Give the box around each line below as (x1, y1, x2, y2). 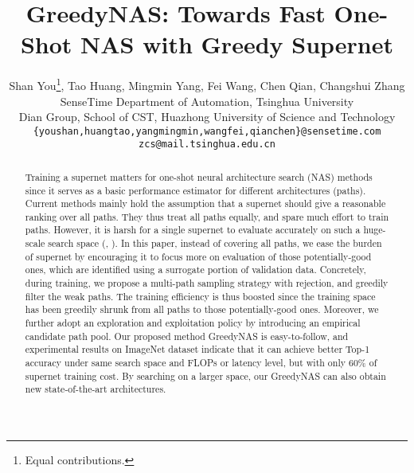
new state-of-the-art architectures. (25, 382, 166, 396)
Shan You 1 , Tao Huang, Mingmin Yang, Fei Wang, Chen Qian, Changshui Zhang (9, 75, 405, 93)
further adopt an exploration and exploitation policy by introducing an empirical (25, 316, 361, 330)
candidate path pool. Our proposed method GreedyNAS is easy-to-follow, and (25, 329, 349, 342)
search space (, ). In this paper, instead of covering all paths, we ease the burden (48, 236, 382, 250)
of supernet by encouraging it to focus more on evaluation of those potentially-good (25, 249, 372, 263)
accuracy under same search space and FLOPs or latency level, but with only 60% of (25, 356, 377, 369)
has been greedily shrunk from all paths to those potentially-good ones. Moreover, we (25, 303, 379, 316)
